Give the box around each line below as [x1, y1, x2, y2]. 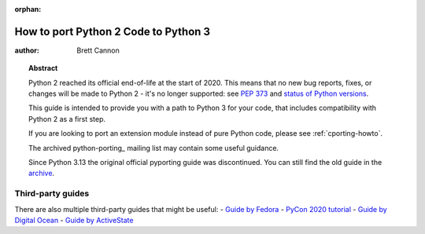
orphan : [14, 5, 42, 13]
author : [14, 46, 39, 55]
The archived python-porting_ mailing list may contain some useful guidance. [28, 143, 279, 152]
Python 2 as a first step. [28, 114, 106, 123]
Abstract [28, 64, 58, 73]
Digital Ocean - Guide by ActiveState [14, 215, 134, 225]
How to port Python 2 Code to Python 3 [14, 24, 211, 38]
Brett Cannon [76, 46, 120, 55]
